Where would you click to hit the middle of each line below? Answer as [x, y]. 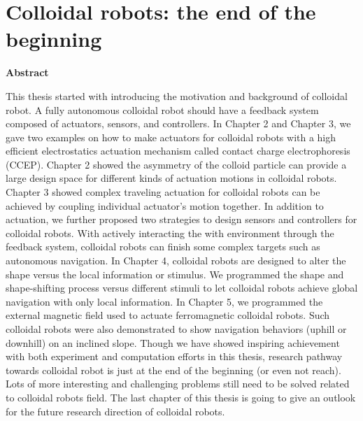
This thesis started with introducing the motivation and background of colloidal [177, 95]
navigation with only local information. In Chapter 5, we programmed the [164, 301]
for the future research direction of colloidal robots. [115, 411]
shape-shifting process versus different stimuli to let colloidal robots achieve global [182, 288]
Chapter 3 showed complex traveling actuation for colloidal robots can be [163, 192]
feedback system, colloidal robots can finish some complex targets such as [163, 247]
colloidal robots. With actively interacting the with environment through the [170, 233]
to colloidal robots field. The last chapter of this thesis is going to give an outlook [181, 397]
